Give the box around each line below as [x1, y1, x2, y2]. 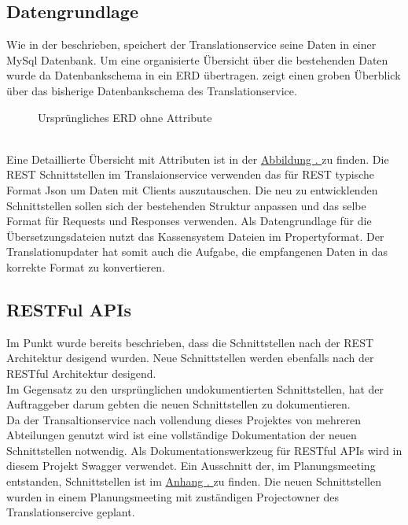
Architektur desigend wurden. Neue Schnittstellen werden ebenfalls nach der [6, 349, 374, 366]
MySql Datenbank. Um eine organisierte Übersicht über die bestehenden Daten [6, 51, 388, 68]
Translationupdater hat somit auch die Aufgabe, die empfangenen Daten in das [6, 243, 388, 260]
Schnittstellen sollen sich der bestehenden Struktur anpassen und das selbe [6, 197, 366, 213]
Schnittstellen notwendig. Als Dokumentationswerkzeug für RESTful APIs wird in [6, 442, 402, 458]
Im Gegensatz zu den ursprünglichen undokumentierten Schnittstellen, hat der [6, 380, 384, 397]
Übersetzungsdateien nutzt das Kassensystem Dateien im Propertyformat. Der [6, 227, 384, 244]
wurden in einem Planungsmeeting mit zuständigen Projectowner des [6, 488, 340, 505]
